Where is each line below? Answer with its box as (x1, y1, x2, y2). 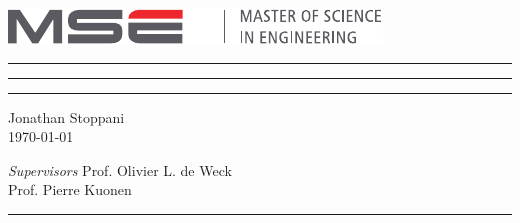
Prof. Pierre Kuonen (8, 179, 132, 200)
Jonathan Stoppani (8, 106, 125, 127)
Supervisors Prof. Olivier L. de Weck (8, 159, 232, 180)
